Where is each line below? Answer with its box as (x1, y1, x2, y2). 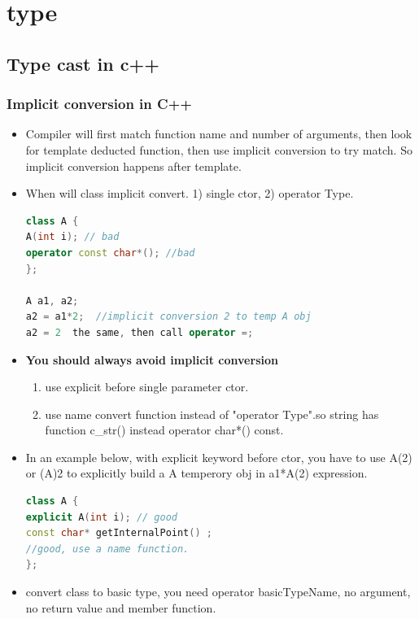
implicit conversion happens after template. (25, 157, 242, 174)
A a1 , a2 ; (25, 294, 79, 307)
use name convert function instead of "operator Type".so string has (45, 405, 379, 422)
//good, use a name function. (25, 543, 190, 555)
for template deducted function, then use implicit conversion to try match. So (25, 141, 412, 158)
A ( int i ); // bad (25, 231, 120, 243)
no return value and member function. (25, 599, 216, 616)
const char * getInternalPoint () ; (25, 527, 212, 539)
